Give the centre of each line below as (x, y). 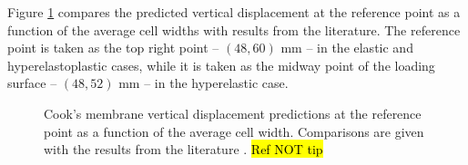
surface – (32, 83)
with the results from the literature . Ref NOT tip (183, 149)
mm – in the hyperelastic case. (203, 83)
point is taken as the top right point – (113, 48)
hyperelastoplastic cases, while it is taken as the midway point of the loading (221, 65)
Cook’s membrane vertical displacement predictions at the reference (233, 113)
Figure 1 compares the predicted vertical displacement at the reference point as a (234, 12)
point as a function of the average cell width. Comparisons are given (234, 131)
